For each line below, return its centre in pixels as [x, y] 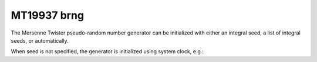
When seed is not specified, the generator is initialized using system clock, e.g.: [107, 51]
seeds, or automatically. [40, 40]
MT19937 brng [48, 15]
